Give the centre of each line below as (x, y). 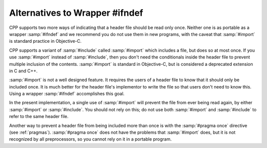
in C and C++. (23, 71)
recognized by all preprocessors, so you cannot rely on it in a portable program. (90, 139)
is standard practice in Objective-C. (45, 41)
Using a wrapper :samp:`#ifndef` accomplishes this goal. (67, 94)
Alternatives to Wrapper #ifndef (76, 13)
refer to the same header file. (39, 117)
